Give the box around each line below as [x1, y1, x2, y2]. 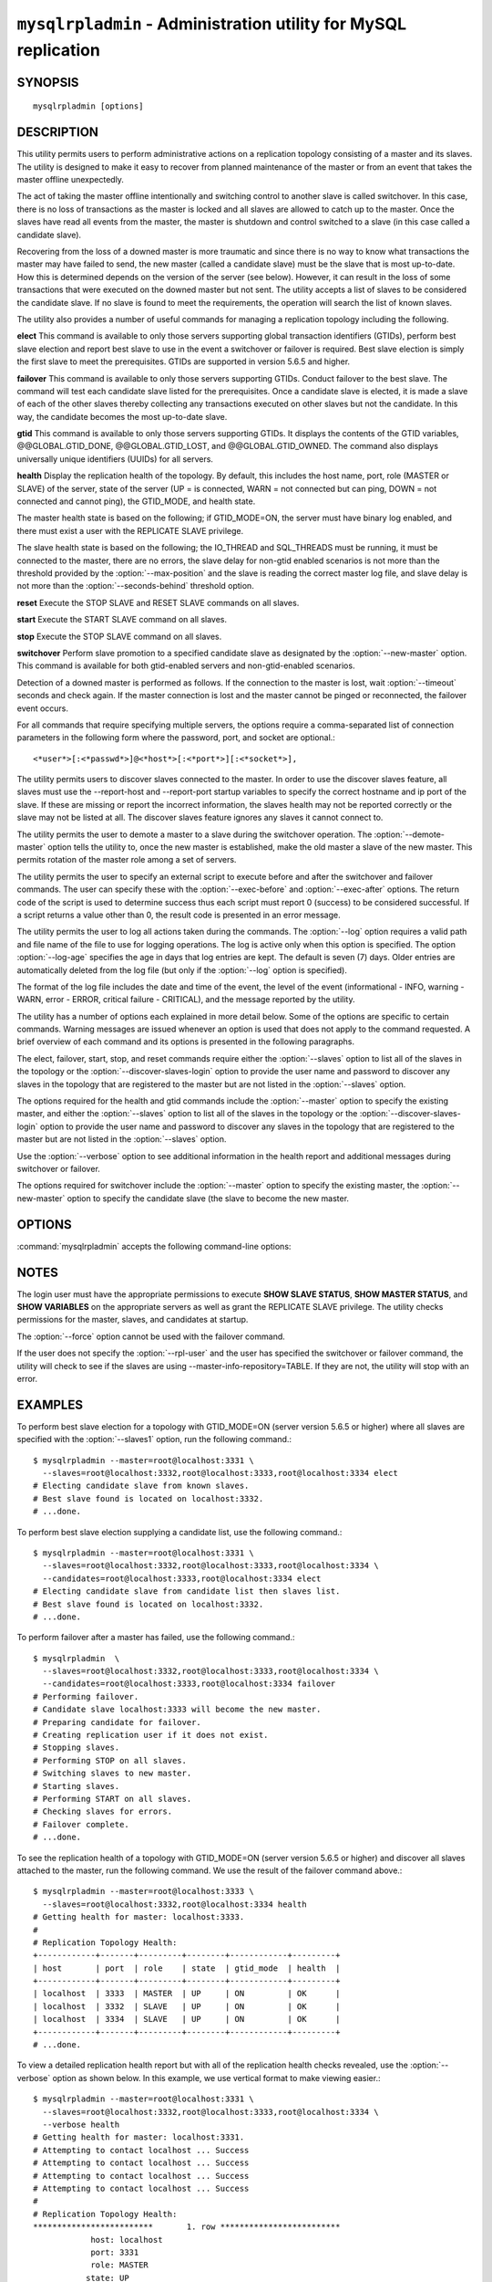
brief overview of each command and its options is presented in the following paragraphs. [16, 1036, 355, 1047]
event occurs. [16, 703, 68, 714]
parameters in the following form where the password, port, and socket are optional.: [16, 732, 336, 743]
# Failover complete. [33, 1819, 129, 1829]
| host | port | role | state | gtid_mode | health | [33, 1963, 341, 1973]
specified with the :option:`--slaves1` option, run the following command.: [16, 1434, 292, 1445]
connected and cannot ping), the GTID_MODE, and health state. [16, 496, 256, 507]
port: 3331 [90, 2246, 139, 2257]
